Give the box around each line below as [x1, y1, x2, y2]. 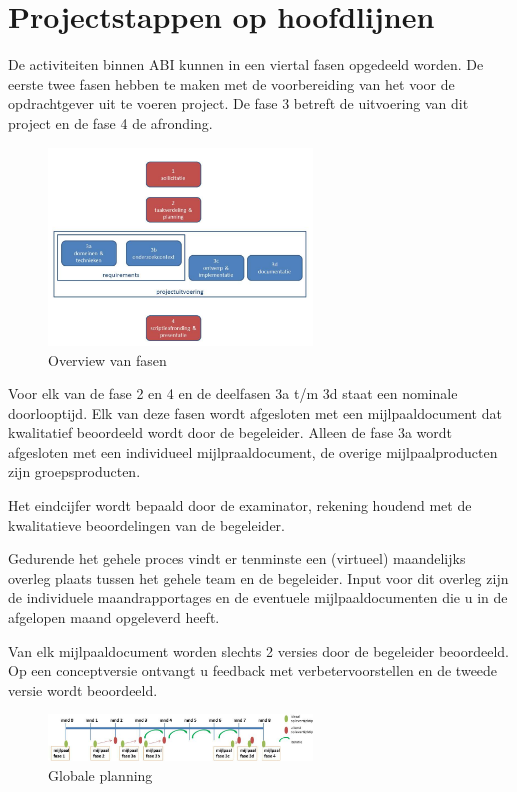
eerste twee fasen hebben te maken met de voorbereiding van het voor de [8, 73, 455, 94]
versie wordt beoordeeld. [8, 679, 158, 700]
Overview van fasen [48, 349, 167, 370]
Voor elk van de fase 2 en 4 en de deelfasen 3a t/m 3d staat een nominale [8, 383, 458, 404]
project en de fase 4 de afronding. [8, 112, 213, 133]
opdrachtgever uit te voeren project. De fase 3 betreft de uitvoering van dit [8, 93, 469, 114]
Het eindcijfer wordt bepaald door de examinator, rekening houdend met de [8, 495, 472, 516]
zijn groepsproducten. [8, 461, 141, 482]
